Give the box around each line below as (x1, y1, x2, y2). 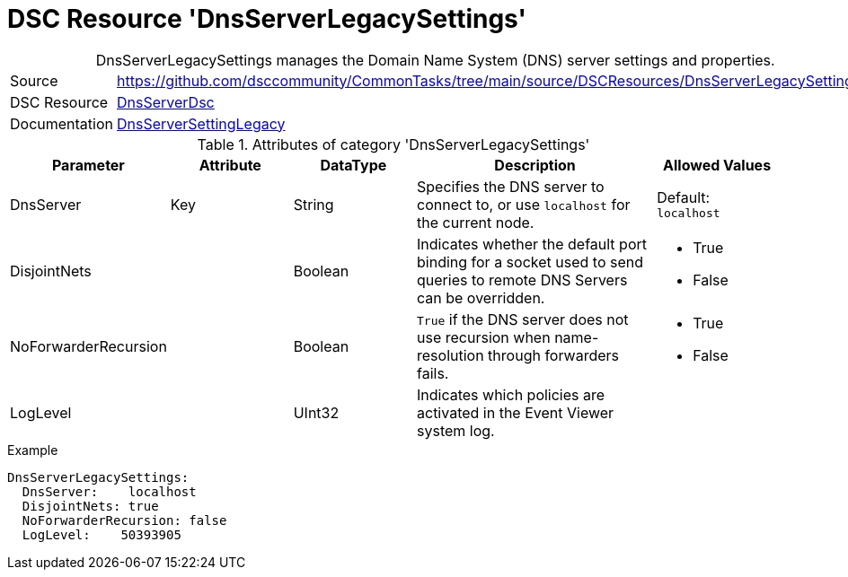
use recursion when (417, 328, 551, 346)
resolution (417, 345, 484, 364)
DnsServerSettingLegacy (117, 114, 286, 133)
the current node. (417, 213, 534, 232)
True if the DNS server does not (417, 310, 629, 328)
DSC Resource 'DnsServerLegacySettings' (7, 4, 527, 34)
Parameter (51, 155, 125, 174)
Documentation (10, 114, 113, 133)
